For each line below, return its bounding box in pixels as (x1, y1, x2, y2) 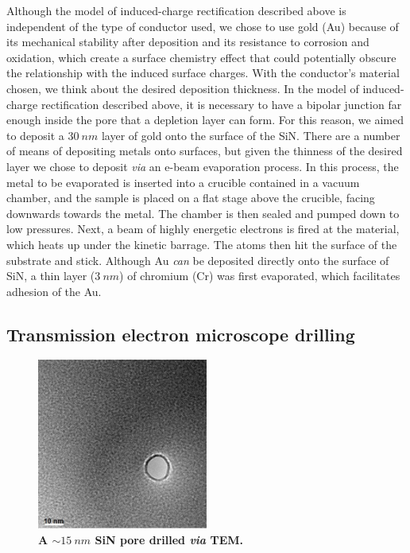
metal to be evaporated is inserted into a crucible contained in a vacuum (6, 173, 360, 190)
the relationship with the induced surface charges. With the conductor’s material (6, 64, 400, 81)
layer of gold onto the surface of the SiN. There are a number (101, 127, 400, 143)
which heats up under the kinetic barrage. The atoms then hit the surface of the (6, 236, 397, 252)
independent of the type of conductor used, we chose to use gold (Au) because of (6, 18, 399, 34)
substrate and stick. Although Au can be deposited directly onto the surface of (6, 251, 389, 268)
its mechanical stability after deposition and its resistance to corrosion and (6, 33, 369, 50)
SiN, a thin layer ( (6, 267, 95, 284)
